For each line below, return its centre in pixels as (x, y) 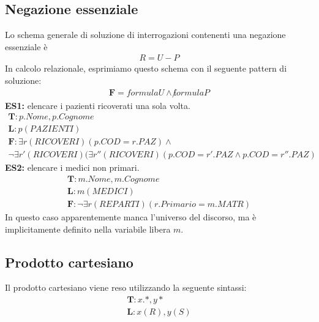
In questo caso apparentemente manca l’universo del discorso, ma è (131, 217)
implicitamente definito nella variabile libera (88, 229)
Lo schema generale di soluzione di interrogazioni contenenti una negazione (145, 35)
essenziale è (26, 46)
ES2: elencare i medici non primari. (72, 167)
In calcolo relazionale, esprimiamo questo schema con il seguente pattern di (146, 68)
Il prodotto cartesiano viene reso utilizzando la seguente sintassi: (126, 287)
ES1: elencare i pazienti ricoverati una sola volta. (98, 105)
